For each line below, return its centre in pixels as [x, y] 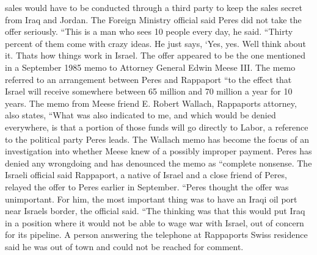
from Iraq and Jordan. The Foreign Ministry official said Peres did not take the [153, 19]
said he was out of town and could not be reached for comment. [124, 246]
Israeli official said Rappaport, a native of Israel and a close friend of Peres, [146, 175]
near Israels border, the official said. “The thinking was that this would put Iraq [155, 211]
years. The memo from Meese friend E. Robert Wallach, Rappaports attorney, [151, 103]
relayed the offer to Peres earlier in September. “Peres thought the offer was [147, 186]
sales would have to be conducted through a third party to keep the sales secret [154, 7]
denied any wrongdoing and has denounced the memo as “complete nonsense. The [158, 163]
